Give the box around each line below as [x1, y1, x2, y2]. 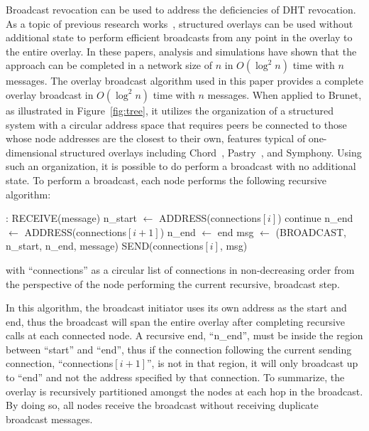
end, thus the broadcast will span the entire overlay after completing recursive [6, 314, 346, 329]
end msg [217, 224, 254, 239]
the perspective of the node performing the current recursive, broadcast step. [6, 276, 340, 291]
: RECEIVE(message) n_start [6, 211, 137, 225]
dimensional [6, 144, 57, 159]
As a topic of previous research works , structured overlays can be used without [6, 16, 353, 31]
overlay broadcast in [6, 87, 94, 102]
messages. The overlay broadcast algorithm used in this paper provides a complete [6, 73, 363, 88]
